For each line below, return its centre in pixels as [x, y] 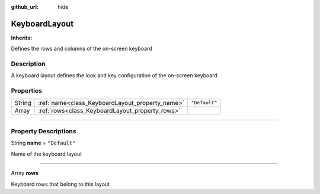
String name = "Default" [44, 143]
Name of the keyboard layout [47, 154]
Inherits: [22, 38]
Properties [27, 91]
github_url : [25, 7]
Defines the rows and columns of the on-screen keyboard [81, 49]
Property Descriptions [44, 131]
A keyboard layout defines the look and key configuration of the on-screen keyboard [114, 75]
